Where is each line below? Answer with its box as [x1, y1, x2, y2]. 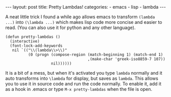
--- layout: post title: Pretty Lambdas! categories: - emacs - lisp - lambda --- [5, 4, 166, 10]
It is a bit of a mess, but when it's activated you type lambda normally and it [5, 70, 162, 76]
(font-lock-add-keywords [10, 43, 63, 48]
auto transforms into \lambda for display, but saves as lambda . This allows [5, 75, 158, 81]
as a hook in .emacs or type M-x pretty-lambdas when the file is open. [5, 86, 152, 92]
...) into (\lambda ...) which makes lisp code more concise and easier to [5, 19, 162, 25]
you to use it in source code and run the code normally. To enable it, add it [5, 81, 162, 87]
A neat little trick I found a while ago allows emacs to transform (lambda [5, 14, 155, 20]
